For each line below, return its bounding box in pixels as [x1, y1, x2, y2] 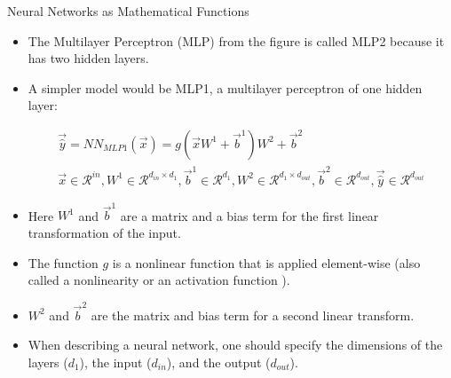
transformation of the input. [28, 224, 181, 242]
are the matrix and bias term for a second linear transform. [91, 305, 415, 324]
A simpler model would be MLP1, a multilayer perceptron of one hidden [28, 78, 423, 97]
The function [28, 253, 99, 272]
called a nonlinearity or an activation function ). [28, 271, 290, 289]
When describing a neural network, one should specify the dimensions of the [28, 335, 443, 354]
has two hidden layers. [28, 49, 149, 67]
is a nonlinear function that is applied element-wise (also [112, 253, 421, 272]
